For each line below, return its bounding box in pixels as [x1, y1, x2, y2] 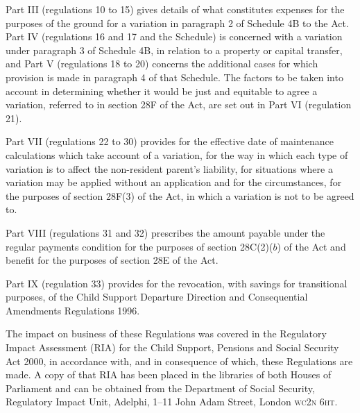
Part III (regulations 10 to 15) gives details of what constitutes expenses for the [6, 2, 345, 16]
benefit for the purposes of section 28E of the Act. [6, 253, 218, 267]
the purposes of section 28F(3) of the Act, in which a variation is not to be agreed [6, 188, 354, 203]
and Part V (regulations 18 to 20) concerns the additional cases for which [6, 56, 318, 71]
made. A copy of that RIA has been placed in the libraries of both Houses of [6, 367, 332, 382]
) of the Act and [277, 239, 346, 253]
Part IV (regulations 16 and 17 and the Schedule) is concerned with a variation [6, 29, 343, 44]
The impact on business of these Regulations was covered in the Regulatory [6, 326, 327, 341]
